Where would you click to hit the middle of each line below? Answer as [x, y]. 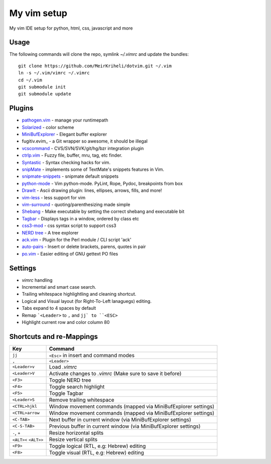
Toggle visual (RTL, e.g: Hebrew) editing [96, 452]
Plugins [21, 108]
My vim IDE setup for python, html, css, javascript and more [71, 28]
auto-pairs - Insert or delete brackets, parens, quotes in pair [84, 247]
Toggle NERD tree [70, 380]
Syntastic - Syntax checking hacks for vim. [66, 162]
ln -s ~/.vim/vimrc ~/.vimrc [54, 73]
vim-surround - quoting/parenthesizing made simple [76, 204]
